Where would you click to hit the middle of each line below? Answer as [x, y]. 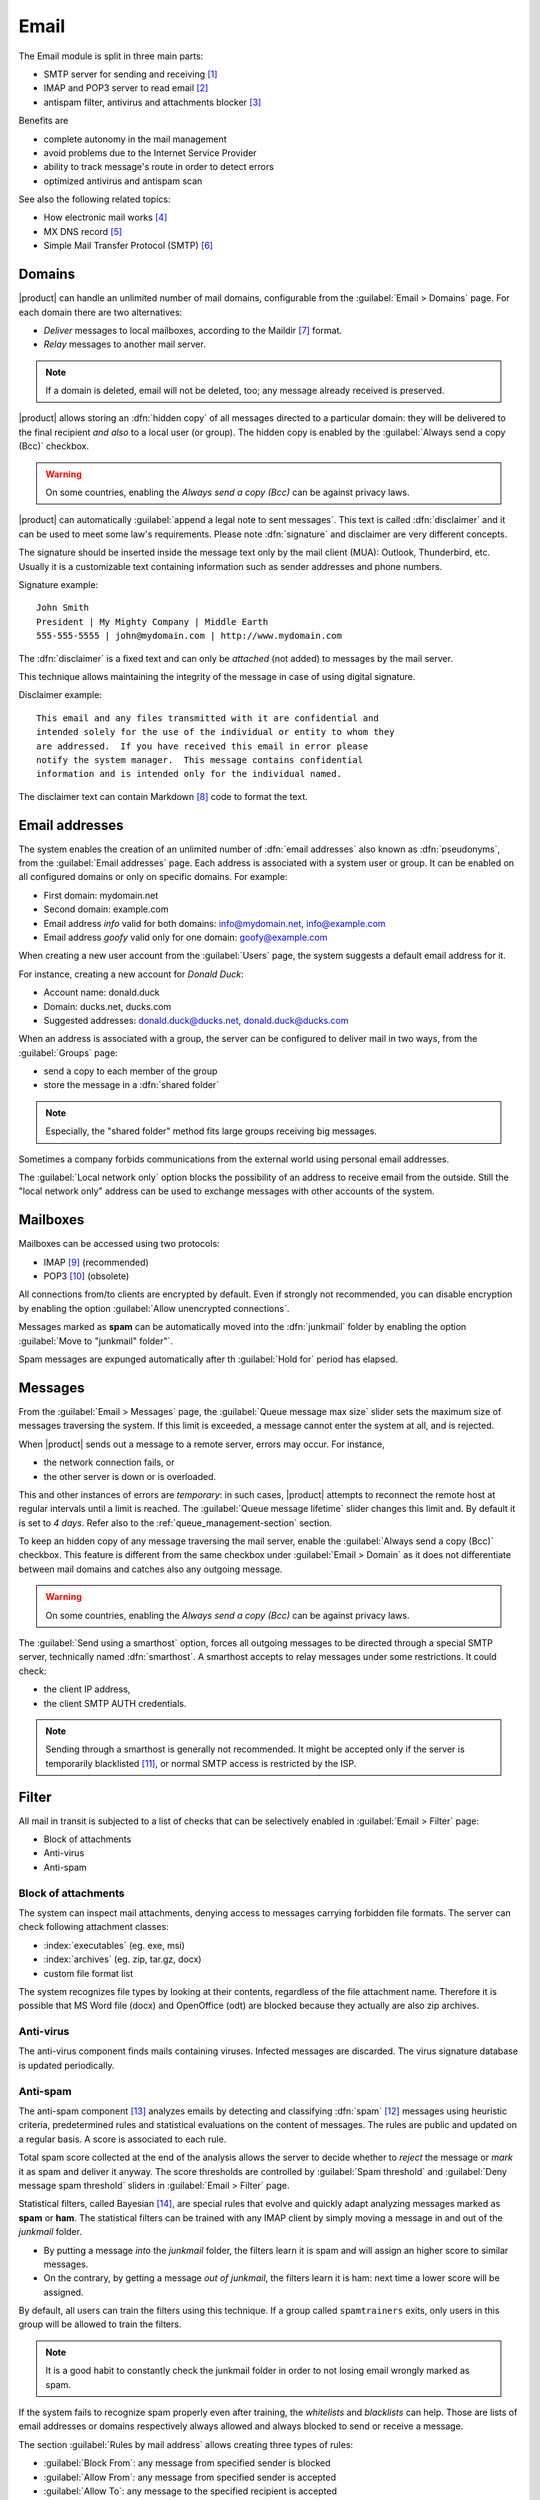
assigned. [63, 2292]
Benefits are [43, 121]
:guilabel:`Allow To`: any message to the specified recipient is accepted [190, 2491]
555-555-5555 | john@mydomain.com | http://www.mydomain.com [189, 636]
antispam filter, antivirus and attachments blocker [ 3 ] [152, 102]
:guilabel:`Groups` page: [68, 1052]
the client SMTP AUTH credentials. [115, 1703]
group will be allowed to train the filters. [100, 2324]
